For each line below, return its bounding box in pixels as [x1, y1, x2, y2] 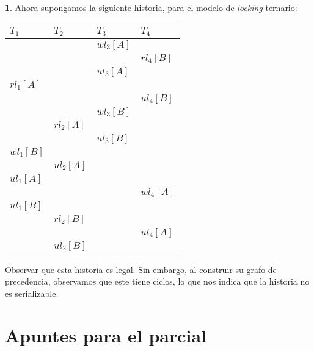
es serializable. [5, 286, 59, 299]
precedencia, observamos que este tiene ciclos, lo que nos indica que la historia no [5, 275, 310, 288]
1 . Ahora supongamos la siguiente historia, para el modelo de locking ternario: [5, 1, 298, 13]
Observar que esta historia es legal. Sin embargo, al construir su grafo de [5, 263, 277, 275]
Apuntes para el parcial [5, 322, 207, 347]
